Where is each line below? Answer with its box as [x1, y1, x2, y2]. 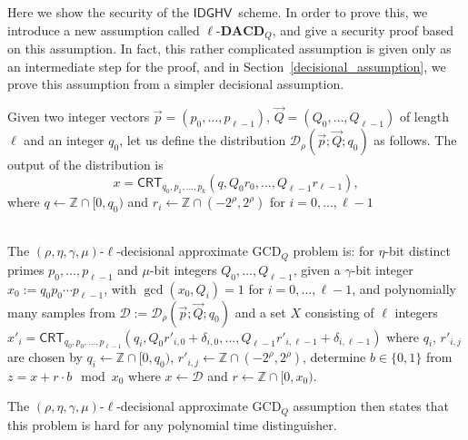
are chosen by [7, 347, 83, 367]
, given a [293, 259, 341, 279]
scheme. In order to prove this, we [238, 3, 428, 21]
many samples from [7, 302, 115, 321]
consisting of [304, 302, 374, 321]
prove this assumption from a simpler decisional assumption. [7, 74, 344, 93]
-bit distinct [384, 241, 451, 260]
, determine [303, 347, 366, 367]
